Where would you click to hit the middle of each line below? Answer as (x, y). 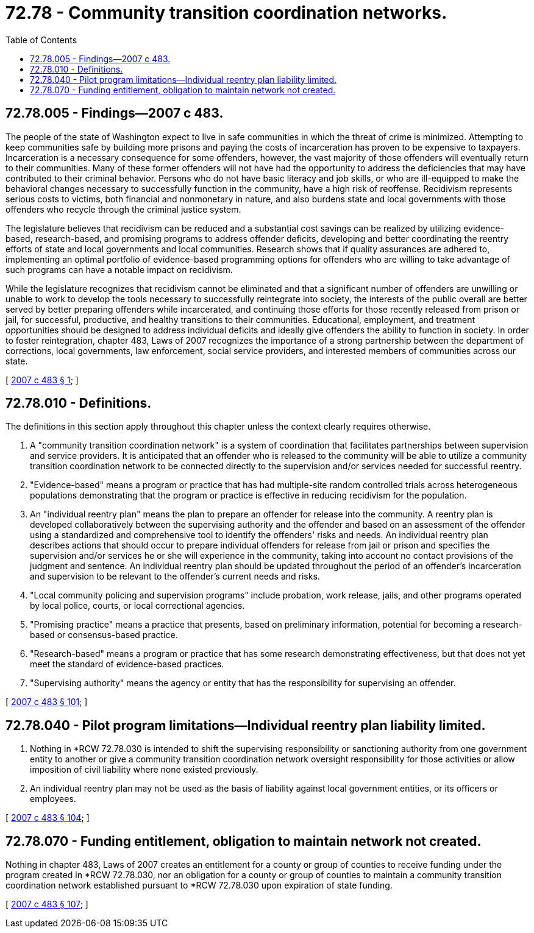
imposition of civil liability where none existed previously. (144, 770)
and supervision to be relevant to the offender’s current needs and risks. (175, 576)
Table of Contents (41, 40)
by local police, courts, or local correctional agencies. (137, 606)
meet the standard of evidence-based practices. (127, 664)
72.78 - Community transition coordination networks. (226, 13)
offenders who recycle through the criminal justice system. (123, 209)
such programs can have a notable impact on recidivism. (119, 269)
